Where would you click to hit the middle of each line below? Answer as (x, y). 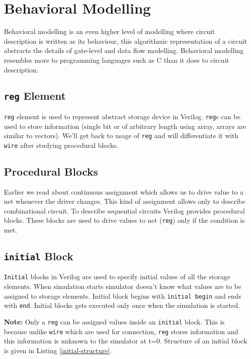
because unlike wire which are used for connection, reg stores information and (121, 331)
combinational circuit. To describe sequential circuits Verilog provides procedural (125, 210)
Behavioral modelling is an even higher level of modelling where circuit (109, 31)
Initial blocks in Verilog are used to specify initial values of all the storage (117, 277)
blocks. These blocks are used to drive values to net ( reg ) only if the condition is (125, 220)
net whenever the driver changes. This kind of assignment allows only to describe (125, 201)
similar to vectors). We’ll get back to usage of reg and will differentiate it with (121, 135)
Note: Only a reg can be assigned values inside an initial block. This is (114, 322)
